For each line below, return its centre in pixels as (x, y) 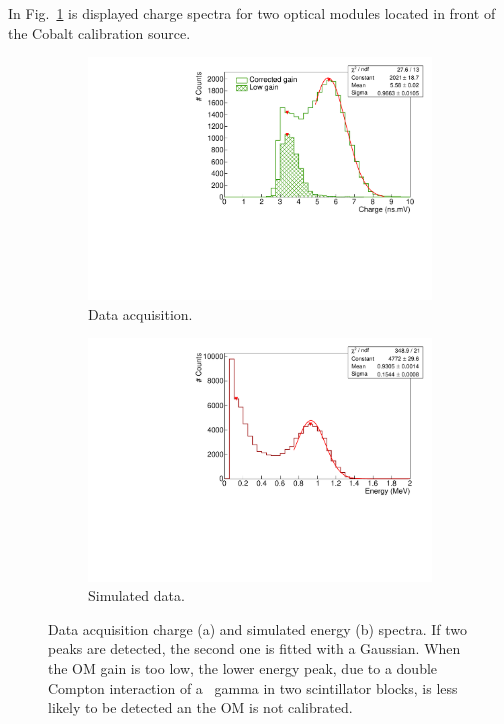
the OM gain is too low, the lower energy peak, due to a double (243, 667)
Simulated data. (136, 595)
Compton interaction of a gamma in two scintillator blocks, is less (253, 687)
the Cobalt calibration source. (99, 32)
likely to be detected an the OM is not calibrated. (200, 707)
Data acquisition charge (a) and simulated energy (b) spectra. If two (257, 628)
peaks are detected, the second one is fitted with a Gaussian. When (254, 648)
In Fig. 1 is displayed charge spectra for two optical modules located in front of (252, 13)
